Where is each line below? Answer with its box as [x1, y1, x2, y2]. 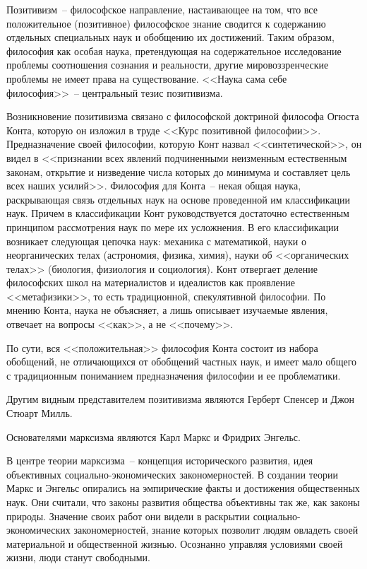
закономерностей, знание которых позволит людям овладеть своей [73, 522, 359, 537]
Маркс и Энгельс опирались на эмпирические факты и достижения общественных [6, 481, 360, 495]
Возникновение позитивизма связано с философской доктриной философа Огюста [6, 109, 359, 124]
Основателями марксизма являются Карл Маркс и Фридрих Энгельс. [6, 429, 301, 444]
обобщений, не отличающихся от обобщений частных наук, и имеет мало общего [6, 354, 357, 369]
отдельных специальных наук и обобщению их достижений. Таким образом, [6, 30, 335, 45]
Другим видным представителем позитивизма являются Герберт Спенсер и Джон [6, 392, 354, 406]
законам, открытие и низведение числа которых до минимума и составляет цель [6, 164, 351, 179]
